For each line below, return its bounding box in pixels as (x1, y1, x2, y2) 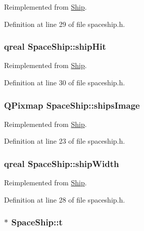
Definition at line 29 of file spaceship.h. (4, 18, 125, 29)
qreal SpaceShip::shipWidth (4, 157, 119, 170)
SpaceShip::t (11, 216, 63, 228)
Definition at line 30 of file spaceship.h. (4, 77, 125, 87)
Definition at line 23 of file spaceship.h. (4, 136, 125, 146)
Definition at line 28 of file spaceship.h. (4, 194, 125, 205)
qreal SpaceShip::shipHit (4, 40, 106, 53)
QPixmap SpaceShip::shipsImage (4, 98, 140, 111)
